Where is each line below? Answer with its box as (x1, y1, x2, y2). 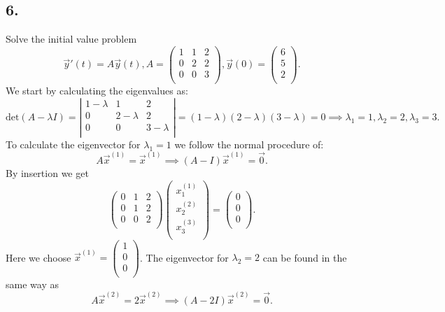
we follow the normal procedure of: (174, 136, 324, 151)
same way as (6, 276, 59, 291)
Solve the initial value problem (6, 31, 137, 46)
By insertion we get (6, 166, 89, 180)
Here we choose (6, 250, 71, 264)
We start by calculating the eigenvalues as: (6, 83, 188, 97)
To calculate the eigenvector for (6, 136, 141, 151)
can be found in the (262, 250, 347, 264)
